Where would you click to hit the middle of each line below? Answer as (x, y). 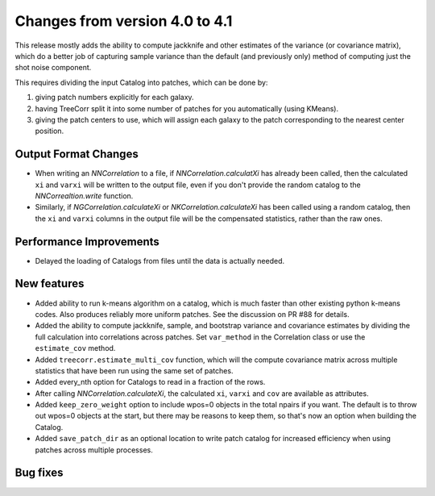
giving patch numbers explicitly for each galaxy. (114, 98)
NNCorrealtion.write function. (84, 196)
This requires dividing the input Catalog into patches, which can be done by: (141, 82)
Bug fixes (39, 473)
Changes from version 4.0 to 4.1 (124, 21)
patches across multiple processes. (94, 450)
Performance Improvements (87, 242)
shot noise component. (53, 68)
